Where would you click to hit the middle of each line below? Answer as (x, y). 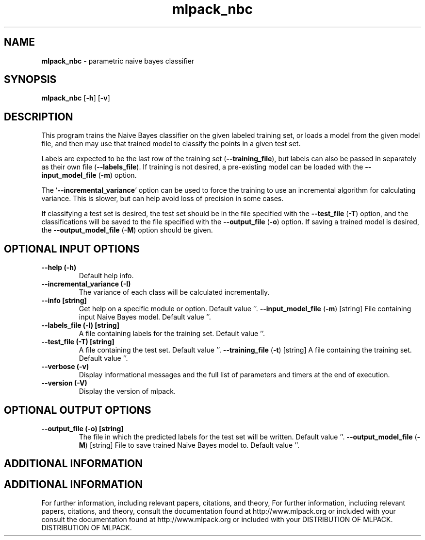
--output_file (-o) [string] (82, 428)
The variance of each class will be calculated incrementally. (174, 292)
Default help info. (106, 276)
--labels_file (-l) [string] (80, 325)
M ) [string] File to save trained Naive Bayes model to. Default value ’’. (189, 445)
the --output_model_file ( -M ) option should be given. (127, 230)
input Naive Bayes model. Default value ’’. (145, 317)
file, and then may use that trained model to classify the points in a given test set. (171, 144)
